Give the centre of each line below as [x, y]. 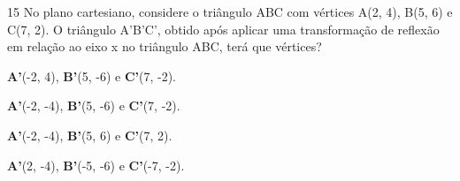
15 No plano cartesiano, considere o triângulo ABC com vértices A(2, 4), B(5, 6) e [230, 11]
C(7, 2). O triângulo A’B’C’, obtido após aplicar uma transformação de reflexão [223, 29]
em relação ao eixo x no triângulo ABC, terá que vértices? [165, 46]
